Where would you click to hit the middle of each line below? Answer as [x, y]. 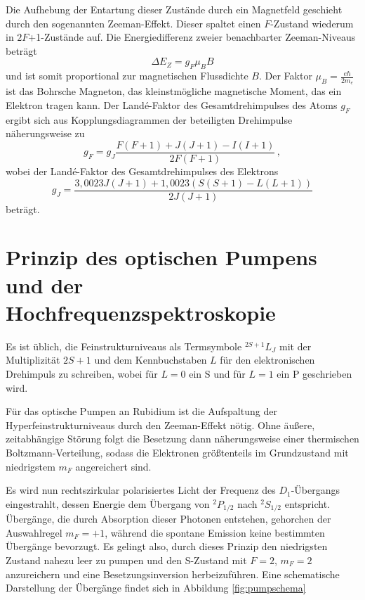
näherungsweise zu [45, 133]
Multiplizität [33, 360]
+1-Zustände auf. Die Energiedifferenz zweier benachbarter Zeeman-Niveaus [192, 37]
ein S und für [217, 373]
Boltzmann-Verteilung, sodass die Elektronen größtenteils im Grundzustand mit [177, 452]
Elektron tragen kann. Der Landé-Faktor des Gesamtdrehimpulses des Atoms [172, 105]
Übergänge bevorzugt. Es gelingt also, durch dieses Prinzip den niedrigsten [167, 546]
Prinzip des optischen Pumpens [161, 257]
